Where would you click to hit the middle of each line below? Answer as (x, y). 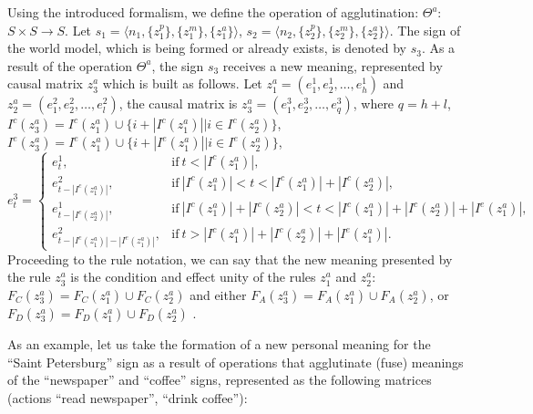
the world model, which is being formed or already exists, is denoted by (207, 48)
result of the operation (70, 65)
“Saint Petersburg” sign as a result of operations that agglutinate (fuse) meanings (236, 362)
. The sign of (425, 30)
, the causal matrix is (178, 103)
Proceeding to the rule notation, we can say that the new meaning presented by (230, 259)
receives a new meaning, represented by (333, 65)
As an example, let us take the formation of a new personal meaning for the (219, 343)
